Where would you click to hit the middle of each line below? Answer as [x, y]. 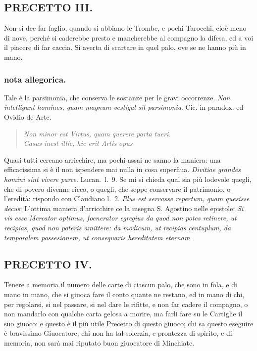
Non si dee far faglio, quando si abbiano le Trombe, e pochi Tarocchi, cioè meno [125, 28]
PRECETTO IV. [48, 264]
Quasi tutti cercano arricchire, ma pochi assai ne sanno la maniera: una [112, 159]
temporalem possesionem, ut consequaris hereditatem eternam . [98, 237]
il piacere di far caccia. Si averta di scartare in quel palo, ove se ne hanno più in [125, 47]
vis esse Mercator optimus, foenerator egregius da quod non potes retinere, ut [120, 218]
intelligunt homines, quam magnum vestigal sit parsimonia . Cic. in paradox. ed [124, 107]
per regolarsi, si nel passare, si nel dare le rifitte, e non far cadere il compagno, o [126, 304]
